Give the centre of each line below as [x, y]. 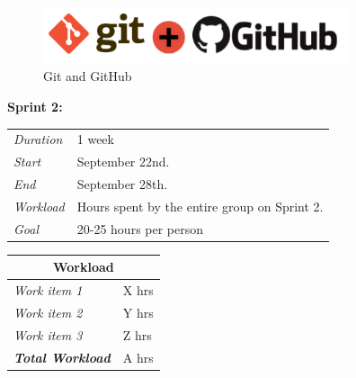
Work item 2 [48, 312]
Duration [38, 139]
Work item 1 [48, 290]
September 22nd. [123, 162]
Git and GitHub [88, 76]
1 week [95, 139]
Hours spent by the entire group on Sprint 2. [200, 206]
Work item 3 [48, 334]
